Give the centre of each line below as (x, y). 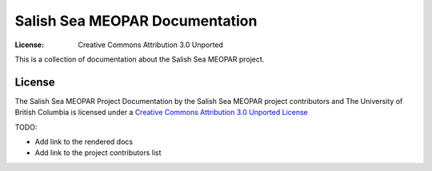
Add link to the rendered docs (84, 142)
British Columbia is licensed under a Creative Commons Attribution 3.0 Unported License (161, 113)
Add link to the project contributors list (98, 153)
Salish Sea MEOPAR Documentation (136, 21)
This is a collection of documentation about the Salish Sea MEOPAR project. (140, 59)
